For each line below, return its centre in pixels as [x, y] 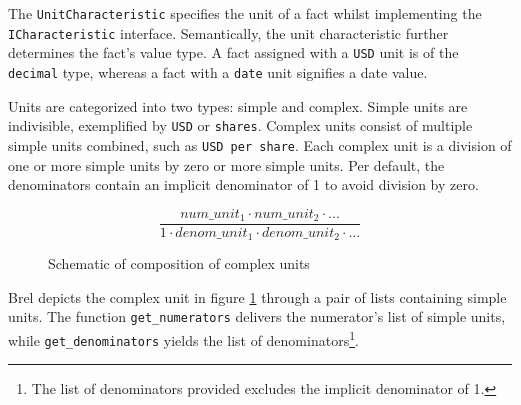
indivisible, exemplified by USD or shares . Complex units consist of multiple [240, 125]
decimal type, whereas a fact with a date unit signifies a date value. [218, 71]
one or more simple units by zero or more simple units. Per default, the [226, 164]
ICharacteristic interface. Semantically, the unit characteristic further [228, 32]
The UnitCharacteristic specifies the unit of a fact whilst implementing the [245, 13]
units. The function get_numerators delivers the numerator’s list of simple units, [257, 316]
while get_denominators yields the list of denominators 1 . [183, 338]
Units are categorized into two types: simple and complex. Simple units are [238, 105]
